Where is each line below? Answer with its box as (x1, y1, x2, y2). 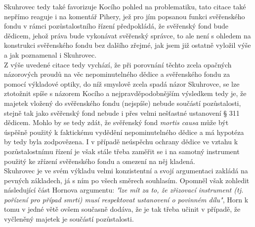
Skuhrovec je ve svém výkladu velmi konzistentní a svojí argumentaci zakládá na (4, 165, 248, 176)
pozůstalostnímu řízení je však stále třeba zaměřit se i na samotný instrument (4, 146, 240, 156)
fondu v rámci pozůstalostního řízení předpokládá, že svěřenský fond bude (4, 21, 228, 31)
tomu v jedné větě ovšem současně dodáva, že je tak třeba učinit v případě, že (4, 204, 241, 214)
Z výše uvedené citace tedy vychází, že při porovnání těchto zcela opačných (4, 59, 232, 69)
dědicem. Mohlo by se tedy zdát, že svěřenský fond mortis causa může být (4, 117, 229, 128)
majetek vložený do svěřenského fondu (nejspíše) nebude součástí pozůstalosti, (4, 97, 241, 108)
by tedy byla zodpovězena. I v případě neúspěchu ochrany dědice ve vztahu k (4, 136, 238, 147)
